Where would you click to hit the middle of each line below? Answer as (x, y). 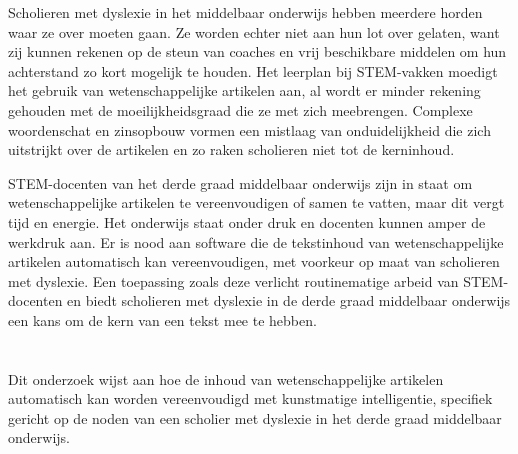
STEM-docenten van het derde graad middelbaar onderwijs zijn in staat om (240, 182)
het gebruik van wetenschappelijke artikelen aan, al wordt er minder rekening (244, 90)
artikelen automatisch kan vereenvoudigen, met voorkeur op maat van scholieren (254, 261)
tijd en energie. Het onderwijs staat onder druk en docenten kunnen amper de (247, 221)
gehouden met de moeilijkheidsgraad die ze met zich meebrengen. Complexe (240, 109)
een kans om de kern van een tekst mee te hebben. (162, 319)
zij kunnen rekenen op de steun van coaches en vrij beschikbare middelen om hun (257, 51)
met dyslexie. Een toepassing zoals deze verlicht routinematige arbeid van (233, 280)
